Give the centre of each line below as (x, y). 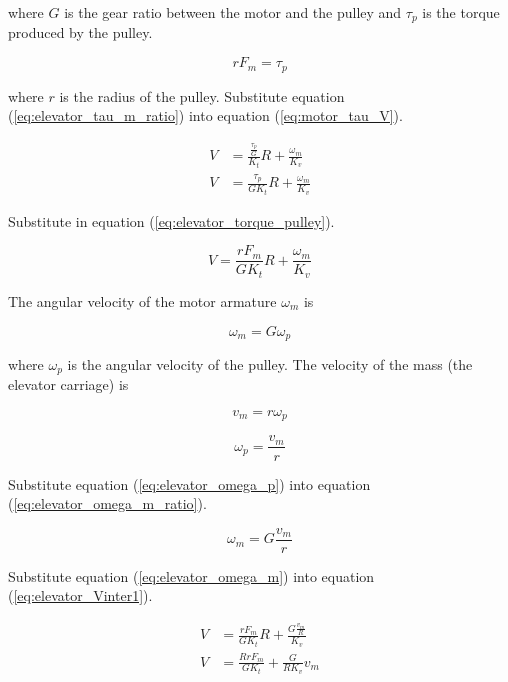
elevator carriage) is (68, 384)
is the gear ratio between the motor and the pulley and (233, 12)
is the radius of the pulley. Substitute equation (202, 95)
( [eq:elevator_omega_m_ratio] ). (107, 503)
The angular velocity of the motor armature (142, 300)
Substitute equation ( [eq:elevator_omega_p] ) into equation (189, 483)
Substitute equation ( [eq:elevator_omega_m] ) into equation (191, 575)
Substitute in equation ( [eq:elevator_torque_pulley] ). (171, 220)
